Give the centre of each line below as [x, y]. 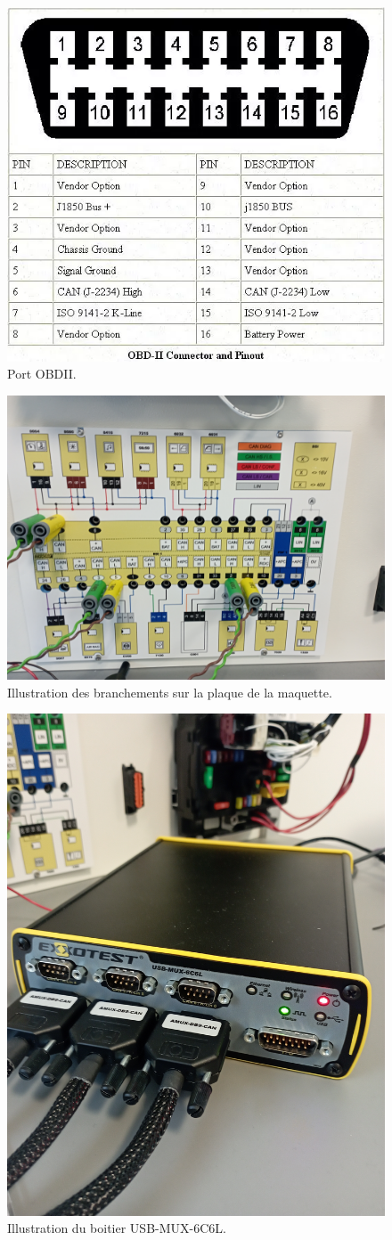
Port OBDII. [42, 374]
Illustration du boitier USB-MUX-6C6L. [117, 1228]
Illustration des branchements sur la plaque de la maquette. [170, 692]
